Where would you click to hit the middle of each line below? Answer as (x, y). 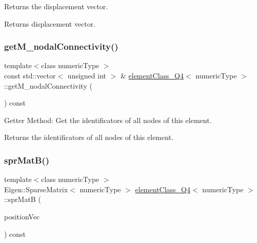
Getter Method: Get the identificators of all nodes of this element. (108, 120)
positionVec (22, 216)
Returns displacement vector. (50, 23)
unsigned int (87, 75)
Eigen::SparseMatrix (36, 189)
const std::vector (30, 75)
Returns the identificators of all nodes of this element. (89, 137)
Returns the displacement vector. (56, 6)
